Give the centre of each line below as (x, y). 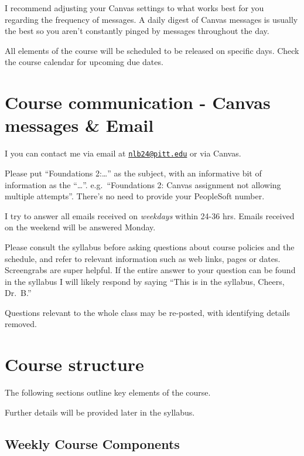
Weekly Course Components (92, 443)
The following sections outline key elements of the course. (108, 392)
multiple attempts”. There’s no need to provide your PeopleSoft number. (135, 196)
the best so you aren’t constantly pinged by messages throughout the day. (137, 31)
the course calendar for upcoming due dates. (84, 62)
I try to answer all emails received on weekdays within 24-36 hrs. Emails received (150, 215)
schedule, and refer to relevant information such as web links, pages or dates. (143, 258)
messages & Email (79, 125)
